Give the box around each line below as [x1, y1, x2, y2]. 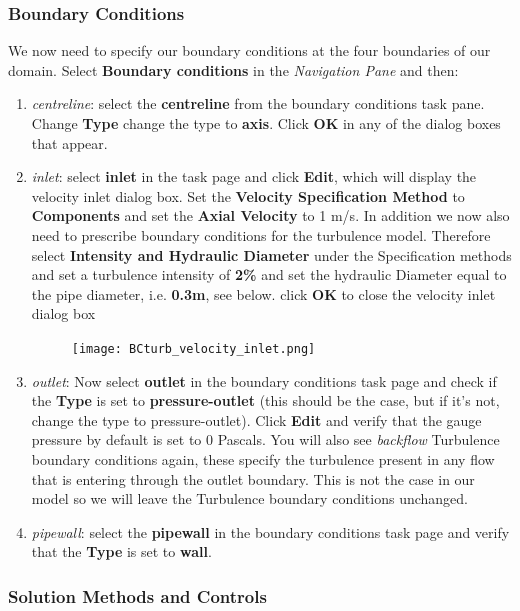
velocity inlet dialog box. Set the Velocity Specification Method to [31, 185, 465, 206]
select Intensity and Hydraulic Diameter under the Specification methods [31, 244, 512, 265]
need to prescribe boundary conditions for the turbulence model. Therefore [31, 224, 491, 245]
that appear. [31, 132, 108, 153]
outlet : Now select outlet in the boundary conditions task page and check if [31, 370, 497, 391]
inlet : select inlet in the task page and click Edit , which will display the [31, 166, 477, 187]
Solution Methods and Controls [8, 583, 267, 608]
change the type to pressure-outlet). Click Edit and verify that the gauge [31, 409, 482, 430]
